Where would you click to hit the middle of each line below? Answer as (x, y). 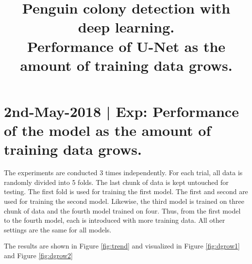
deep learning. (126, 27)
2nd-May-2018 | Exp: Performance (121, 111)
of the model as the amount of (108, 130)
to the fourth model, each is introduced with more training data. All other (115, 220)
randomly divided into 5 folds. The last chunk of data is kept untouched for (116, 182)
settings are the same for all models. (58, 229)
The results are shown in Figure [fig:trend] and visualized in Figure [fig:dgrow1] (122, 246)
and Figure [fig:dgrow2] (38, 255)
